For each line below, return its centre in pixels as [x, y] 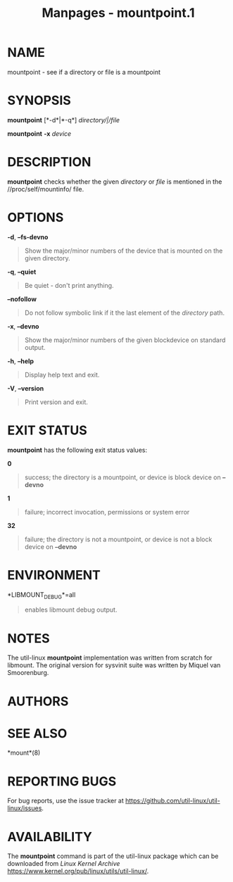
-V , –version [26, 388]
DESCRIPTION [49, 162]
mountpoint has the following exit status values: [77, 450]
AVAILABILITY [50, 837]
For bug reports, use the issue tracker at [66, 801]
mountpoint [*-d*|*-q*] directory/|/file [64, 120]
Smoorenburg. [28, 673]
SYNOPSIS [39, 101]
